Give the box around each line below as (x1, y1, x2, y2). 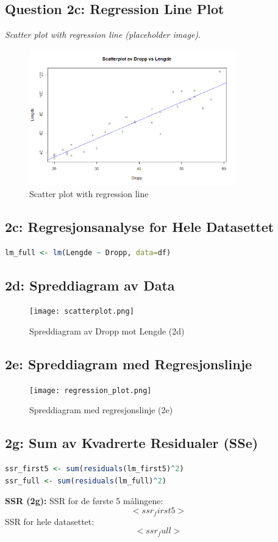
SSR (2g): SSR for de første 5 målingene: (5, 494, 163, 507)
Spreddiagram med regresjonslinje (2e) (29, 403, 173, 416)
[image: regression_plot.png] (29, 386, 152, 395)
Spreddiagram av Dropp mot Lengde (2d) (29, 325, 185, 338)
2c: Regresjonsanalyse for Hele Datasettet (5, 217, 274, 236)
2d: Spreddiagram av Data (5, 275, 175, 294)
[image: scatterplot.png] (29, 307, 134, 316)
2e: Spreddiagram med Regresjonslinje (5, 355, 252, 373)
